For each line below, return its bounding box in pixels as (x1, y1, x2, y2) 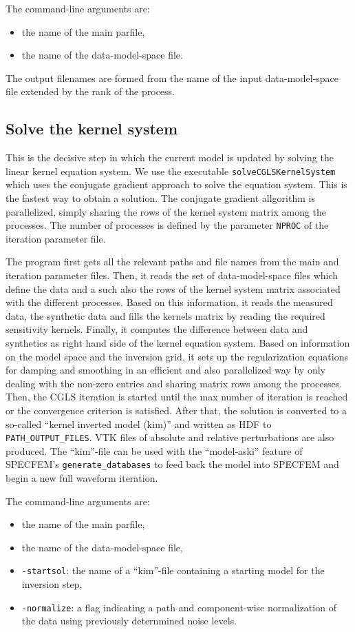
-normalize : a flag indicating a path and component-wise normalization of (21, 600, 336, 614)
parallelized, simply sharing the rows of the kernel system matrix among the (6, 204, 327, 218)
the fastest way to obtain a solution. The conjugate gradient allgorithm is (6, 191, 315, 205)
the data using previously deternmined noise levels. (21, 613, 237, 628)
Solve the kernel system (6, 118, 178, 139)
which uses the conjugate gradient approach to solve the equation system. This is (6, 177, 347, 192)
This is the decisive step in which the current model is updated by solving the (6, 150, 334, 165)
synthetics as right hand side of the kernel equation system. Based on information (6, 336, 350, 350)
